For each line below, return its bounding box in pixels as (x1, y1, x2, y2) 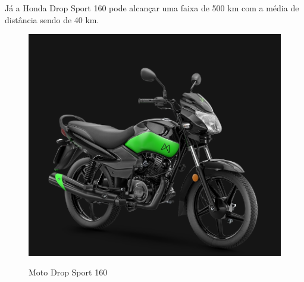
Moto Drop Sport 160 (29, 266, 108, 278)
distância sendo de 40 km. (5, 13, 99, 26)
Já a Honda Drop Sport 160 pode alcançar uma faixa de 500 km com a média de (5, 2, 299, 14)
